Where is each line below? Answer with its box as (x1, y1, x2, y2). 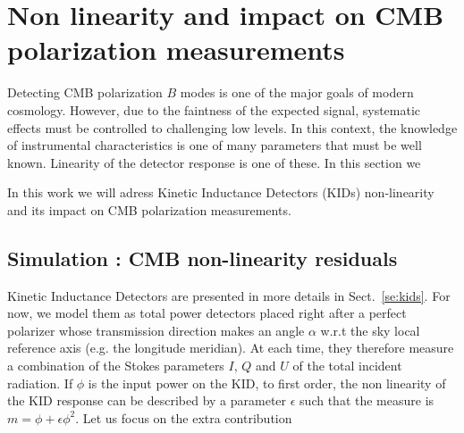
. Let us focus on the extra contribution (75, 408, 292, 427)
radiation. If (7, 373, 73, 392)
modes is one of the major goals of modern (180, 83, 414, 102)
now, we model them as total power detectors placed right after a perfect (7, 304, 407, 322)
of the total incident (292, 356, 402, 375)
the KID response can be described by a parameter (7, 391, 287, 410)
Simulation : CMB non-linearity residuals (7, 244, 398, 271)
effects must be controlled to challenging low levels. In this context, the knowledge (7, 118, 458, 137)
